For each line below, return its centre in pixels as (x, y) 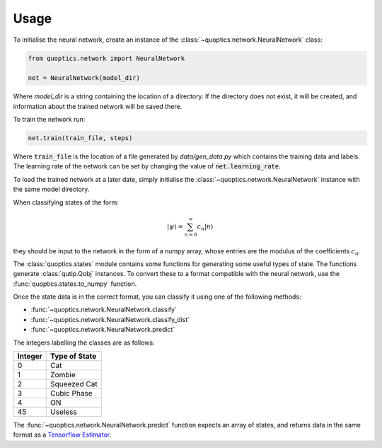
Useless (64, 412)
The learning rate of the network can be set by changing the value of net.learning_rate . (147, 166)
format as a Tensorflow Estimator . (62, 435)
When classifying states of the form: (66, 202)
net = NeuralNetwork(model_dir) (84, 78)
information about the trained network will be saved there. (98, 106)
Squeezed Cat (74, 384)
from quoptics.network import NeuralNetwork (106, 58)
